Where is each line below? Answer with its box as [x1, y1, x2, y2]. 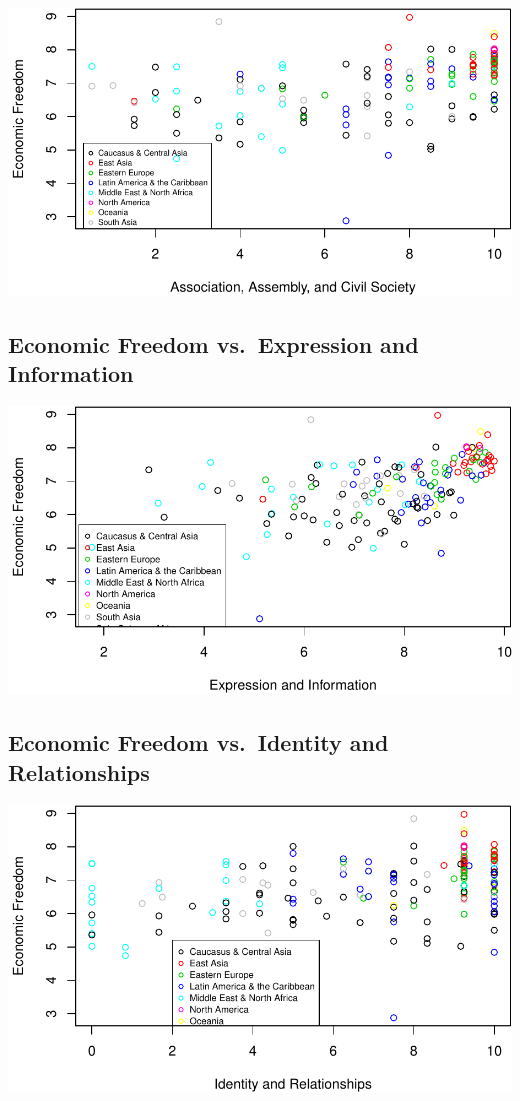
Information [8, 358, 134, 389]
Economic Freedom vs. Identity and [8, 727, 389, 758]
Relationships [8, 756, 150, 787]
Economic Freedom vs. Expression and [8, 329, 419, 360]
